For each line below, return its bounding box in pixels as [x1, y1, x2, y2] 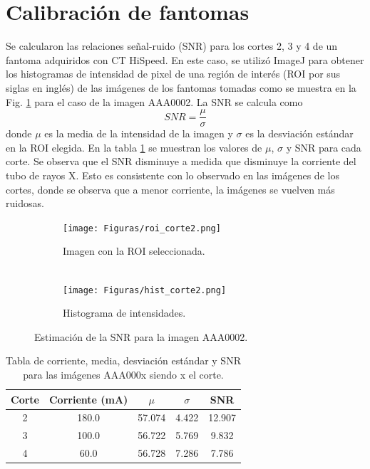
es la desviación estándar [245, 126, 354, 141]
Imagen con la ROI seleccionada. [63, 243, 205, 258]
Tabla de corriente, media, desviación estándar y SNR [6, 353, 241, 368]
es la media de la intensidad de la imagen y [44, 126, 233, 141]
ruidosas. [6, 196, 44, 211]
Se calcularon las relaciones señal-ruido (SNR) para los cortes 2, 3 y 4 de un [6, 38, 338, 53]
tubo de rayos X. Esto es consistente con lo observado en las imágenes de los [6, 167, 339, 182]
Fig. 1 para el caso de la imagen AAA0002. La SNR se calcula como [6, 94, 303, 109]
